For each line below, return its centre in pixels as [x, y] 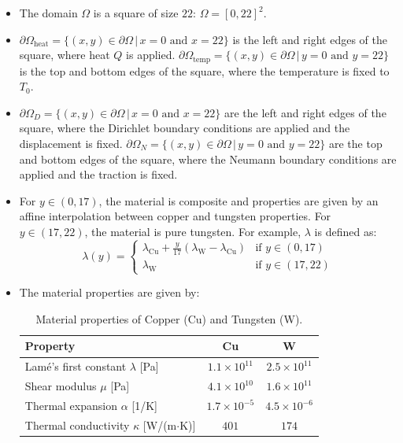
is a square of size [136, 13]
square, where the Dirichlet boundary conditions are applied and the [185, 128]
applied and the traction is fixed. [98, 174]
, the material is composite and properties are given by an [238, 200]
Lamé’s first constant [76, 366]
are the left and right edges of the [305, 112]
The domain [48, 13]
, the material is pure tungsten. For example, [193, 231]
